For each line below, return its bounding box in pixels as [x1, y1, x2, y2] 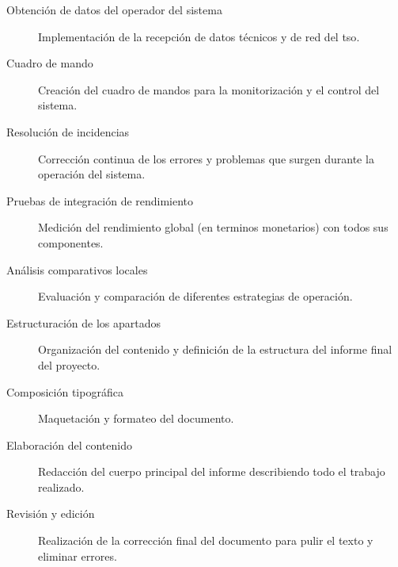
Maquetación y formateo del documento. [38, 410, 234, 427]
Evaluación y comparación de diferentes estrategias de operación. [38, 288, 353, 305]
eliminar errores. [38, 547, 117, 564]
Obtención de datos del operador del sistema [6, 2, 222, 17]
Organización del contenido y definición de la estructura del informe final [38, 341, 392, 358]
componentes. [38, 234, 104, 251]
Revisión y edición [6, 505, 95, 522]
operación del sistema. [38, 166, 146, 182]
